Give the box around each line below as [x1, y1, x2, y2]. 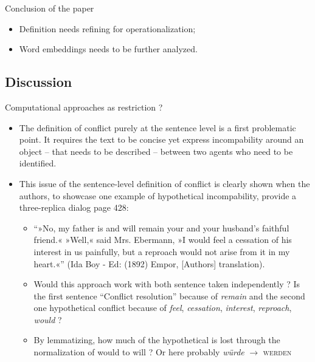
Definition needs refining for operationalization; [19, 22, 196, 35]
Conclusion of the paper [5, 2, 94, 14]
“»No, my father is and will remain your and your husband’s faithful [33, 221, 289, 234]
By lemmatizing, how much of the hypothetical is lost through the [33, 333, 280, 346]
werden [263, 346, 292, 358]
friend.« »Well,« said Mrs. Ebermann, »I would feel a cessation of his [33, 233, 292, 246]
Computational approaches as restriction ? [5, 100, 163, 113]
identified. [19, 157, 57, 169]
